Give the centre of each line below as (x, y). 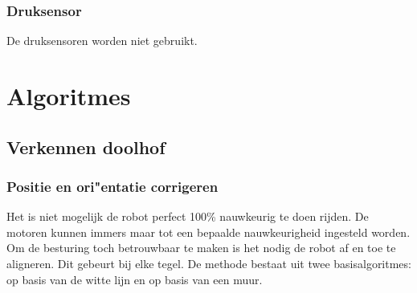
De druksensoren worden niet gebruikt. (102, 41)
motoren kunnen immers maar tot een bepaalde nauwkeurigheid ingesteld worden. (208, 232)
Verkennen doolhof (86, 146)
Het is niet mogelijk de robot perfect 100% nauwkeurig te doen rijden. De (188, 216)
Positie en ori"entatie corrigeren (112, 186)
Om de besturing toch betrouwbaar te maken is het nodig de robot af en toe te (201, 248)
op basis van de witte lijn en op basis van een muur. (135, 279)
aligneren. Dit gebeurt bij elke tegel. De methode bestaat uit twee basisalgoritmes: (209, 263)
